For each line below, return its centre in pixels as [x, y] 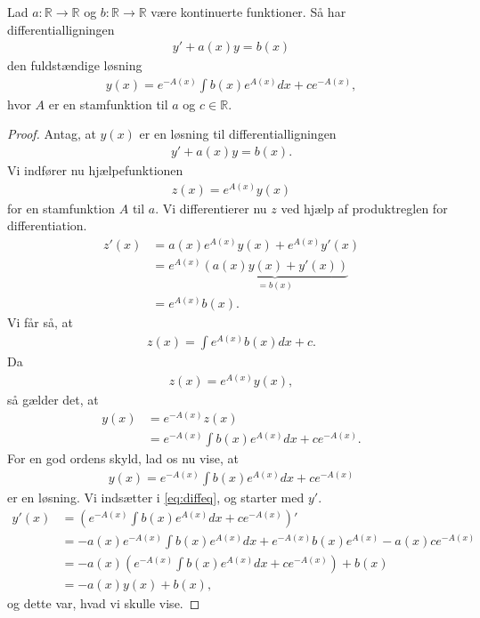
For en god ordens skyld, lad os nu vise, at [123, 458]
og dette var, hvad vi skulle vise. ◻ [104, 602]
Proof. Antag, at [52, 134]
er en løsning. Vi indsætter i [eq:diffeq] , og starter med [156, 498]
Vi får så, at [41, 322]
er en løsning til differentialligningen [238, 134]
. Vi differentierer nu [211, 208]
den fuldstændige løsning [75, 65]
